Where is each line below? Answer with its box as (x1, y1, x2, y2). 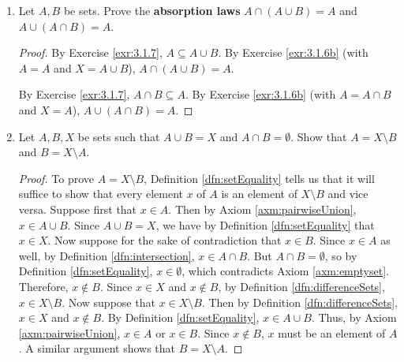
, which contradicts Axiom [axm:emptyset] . (181, 263, 389, 279)
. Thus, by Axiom (311, 309, 397, 326)
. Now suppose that (62, 293, 155, 310)
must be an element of (278, 324, 386, 341)
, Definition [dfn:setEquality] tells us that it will (144, 170, 375, 186)
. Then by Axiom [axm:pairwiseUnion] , (168, 200, 357, 217)
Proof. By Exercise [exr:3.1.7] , (18, 44, 163, 61)
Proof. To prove (18, 170, 95, 186)
